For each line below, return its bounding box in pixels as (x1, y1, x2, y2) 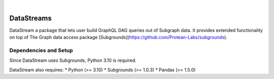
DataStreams (9, 14, 52, 22)
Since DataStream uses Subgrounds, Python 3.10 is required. (9, 57, 136, 63)
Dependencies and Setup (9, 47, 73, 54)
